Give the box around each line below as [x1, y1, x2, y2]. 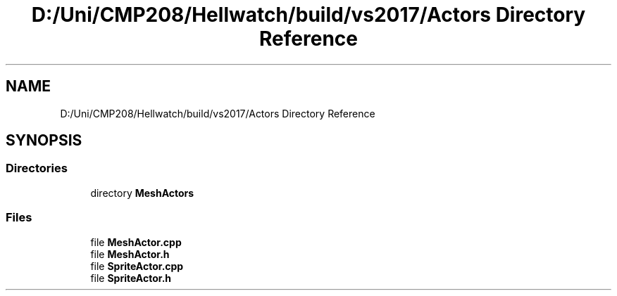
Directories [6, 161, 68, 176]
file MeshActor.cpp [90, 236, 182, 248]
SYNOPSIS [6, 131, 82, 150]
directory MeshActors [90, 186, 194, 199]
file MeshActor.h [90, 247, 170, 260]
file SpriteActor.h [90, 271, 172, 284]
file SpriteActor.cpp [90, 259, 184, 272]
